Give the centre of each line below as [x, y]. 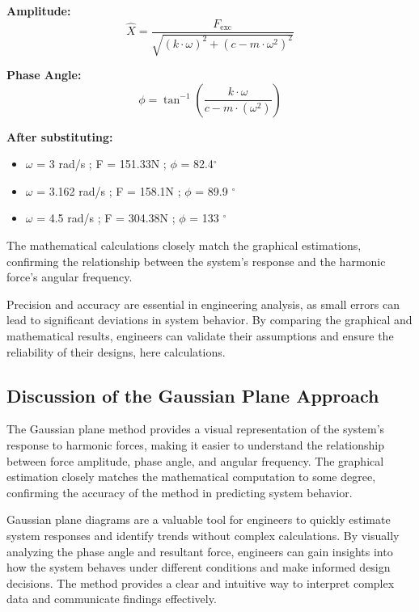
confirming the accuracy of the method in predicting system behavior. [180, 492]
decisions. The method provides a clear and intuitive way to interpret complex [201, 582]
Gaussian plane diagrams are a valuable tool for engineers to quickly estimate [199, 519]
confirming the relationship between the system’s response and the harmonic [196, 261]
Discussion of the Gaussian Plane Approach [193, 395]
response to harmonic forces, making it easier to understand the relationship [195, 444]
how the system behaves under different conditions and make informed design [199, 567]
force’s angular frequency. [70, 277]
